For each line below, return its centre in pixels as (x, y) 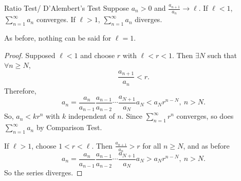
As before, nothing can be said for (58, 38)
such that (222, 55)
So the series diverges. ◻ (43, 173)
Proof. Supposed (30, 55)
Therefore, (20, 90)
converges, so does (205, 116)
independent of (91, 116)
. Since (132, 116)
